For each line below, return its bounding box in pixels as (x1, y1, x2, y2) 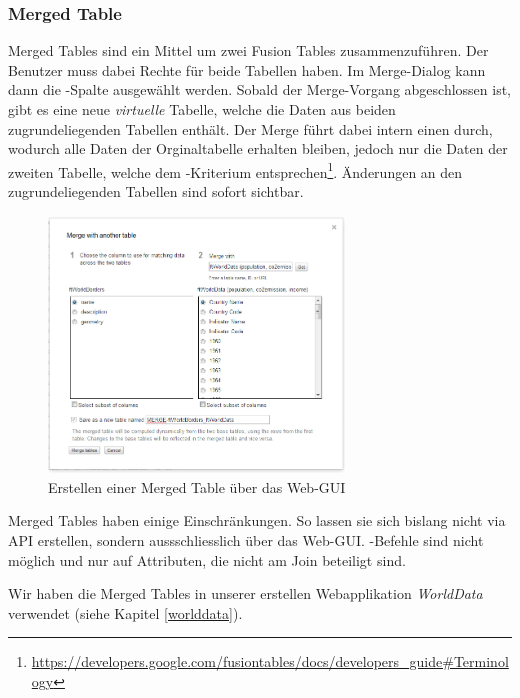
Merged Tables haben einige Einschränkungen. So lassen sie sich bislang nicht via (8, 510, 506, 531)
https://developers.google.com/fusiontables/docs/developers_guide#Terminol (31, 651, 509, 672)
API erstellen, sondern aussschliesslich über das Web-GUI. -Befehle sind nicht (8, 530, 484, 550)
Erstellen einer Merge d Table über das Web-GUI (48, 476, 346, 497)
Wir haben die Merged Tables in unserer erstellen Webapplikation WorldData (8, 583, 483, 604)
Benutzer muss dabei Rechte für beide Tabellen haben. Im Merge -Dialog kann (8, 59, 486, 80)
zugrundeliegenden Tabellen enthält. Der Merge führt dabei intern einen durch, (8, 118, 493, 139)
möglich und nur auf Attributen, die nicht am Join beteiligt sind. (8, 549, 406, 570)
